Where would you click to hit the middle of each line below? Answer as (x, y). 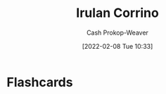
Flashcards (40, 82)
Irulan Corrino (117, 13)
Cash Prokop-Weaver (117, 33)
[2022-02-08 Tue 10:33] (117, 46)
